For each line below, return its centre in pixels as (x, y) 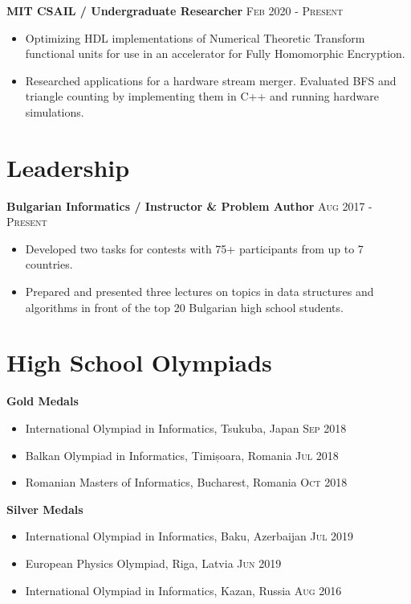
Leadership (68, 167)
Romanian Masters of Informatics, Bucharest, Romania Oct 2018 (186, 482)
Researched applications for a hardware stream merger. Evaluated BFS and (211, 80)
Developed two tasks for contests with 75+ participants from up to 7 (194, 248)
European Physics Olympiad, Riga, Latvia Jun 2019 (153, 563)
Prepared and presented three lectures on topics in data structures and (199, 292)
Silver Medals (45, 509)
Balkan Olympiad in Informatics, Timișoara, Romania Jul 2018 (182, 455)
